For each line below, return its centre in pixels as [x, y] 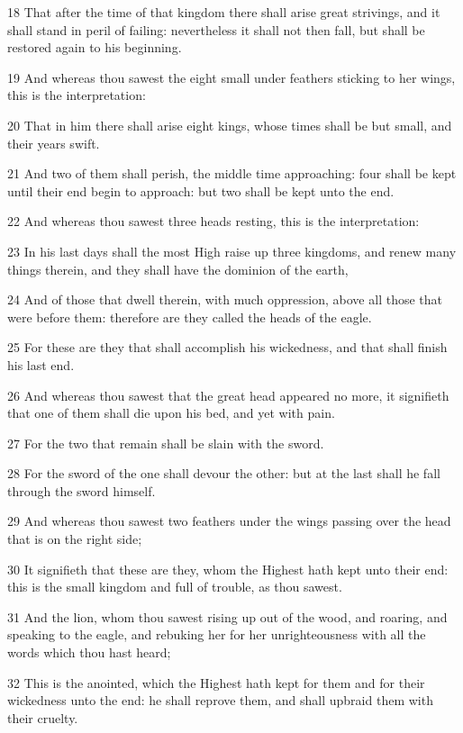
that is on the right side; [75, 539]
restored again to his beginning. [95, 47]
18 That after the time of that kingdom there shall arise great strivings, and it [224, 12]
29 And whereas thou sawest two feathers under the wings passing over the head [229, 521]
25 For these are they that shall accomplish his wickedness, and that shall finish [227, 347]
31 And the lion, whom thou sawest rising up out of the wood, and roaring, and [227, 616]
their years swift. [54, 143]
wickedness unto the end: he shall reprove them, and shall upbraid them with [220, 700]
